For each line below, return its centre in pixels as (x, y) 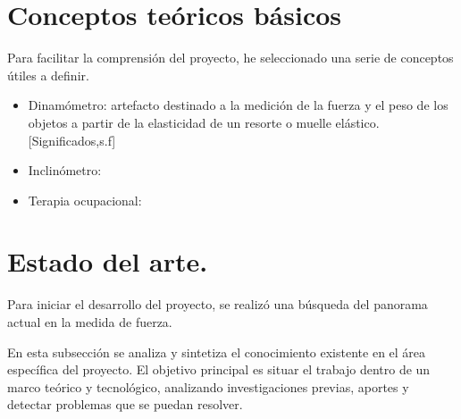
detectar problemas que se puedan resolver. (125, 404)
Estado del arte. (108, 261)
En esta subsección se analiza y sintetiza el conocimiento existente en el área (217, 352)
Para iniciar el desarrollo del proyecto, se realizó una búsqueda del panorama (218, 304)
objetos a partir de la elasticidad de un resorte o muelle (180, 122)
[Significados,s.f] (72, 140)
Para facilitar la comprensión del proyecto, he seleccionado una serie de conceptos (230, 58)
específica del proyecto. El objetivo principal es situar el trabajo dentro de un (219, 369)
